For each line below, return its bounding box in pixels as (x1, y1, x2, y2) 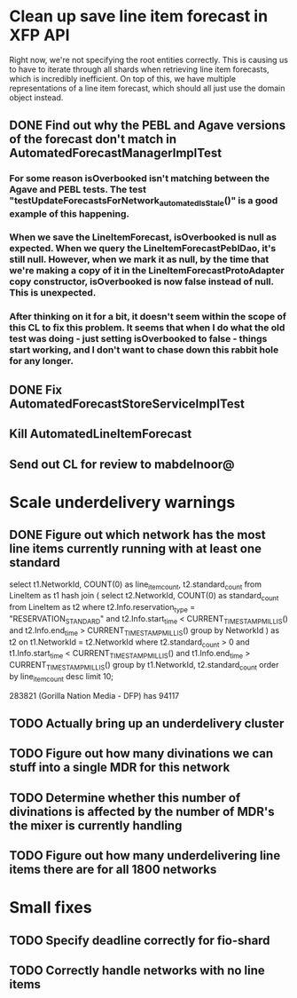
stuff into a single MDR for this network (9, 760, 231, 775)
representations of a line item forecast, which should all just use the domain (9, 83, 285, 93)
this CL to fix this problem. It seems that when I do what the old (9, 321, 285, 334)
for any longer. (9, 355, 74, 368)
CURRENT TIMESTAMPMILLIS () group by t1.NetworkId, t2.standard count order (9, 660, 279, 672)
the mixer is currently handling (9, 818, 183, 833)
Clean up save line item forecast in (9, 6, 269, 27)
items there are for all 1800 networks (9, 862, 217, 877)
